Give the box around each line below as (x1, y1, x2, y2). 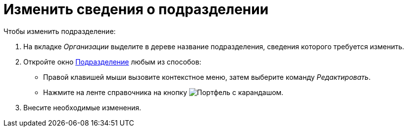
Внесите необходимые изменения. (23, 103, 141, 112)
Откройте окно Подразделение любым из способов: (23, 57, 202, 66)
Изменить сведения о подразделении (3, 1, 269, 18)
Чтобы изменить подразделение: (3, 27, 116, 35)
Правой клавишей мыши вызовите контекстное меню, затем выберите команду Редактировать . (43, 72, 371, 81)
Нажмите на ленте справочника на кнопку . (43, 88, 284, 97)
